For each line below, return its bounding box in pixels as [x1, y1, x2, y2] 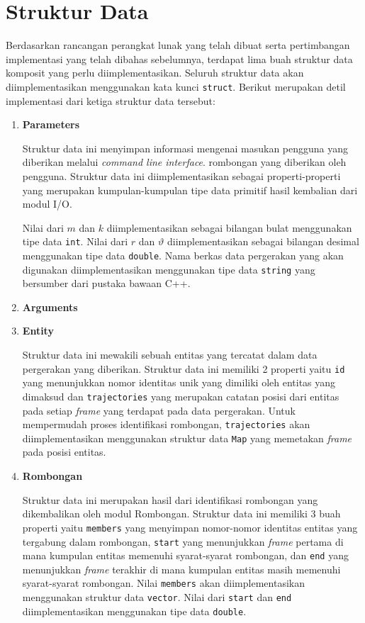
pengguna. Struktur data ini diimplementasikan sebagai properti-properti [22, 168, 341, 183]
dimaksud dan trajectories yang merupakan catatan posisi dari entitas [22, 388, 339, 403]
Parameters [22, 117, 80, 132]
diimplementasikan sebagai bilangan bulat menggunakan [106, 220, 352, 235]
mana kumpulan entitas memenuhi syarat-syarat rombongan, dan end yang [22, 548, 349, 563]
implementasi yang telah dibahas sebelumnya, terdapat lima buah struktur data [6, 51, 353, 66]
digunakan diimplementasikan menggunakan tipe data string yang [22, 262, 315, 276]
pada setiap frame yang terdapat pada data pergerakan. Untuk [22, 403, 296, 417]
